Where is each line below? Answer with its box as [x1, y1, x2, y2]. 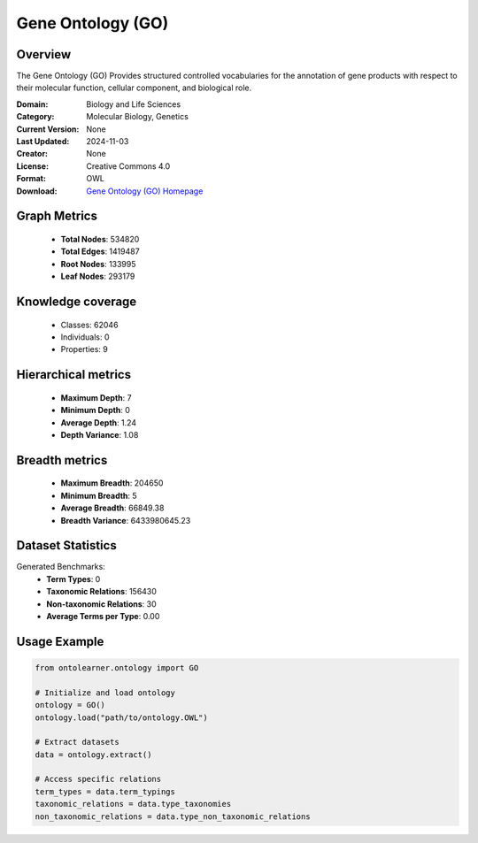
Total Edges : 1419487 [60, 246, 141, 257]
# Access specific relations [35, 774, 162, 785]
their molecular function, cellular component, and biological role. [16, 82, 252, 93]
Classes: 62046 [60, 319, 119, 330]
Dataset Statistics [16, 538, 117, 553]
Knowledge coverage [16, 294, 137, 309]
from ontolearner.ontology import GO [35, 663, 199, 672]
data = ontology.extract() [35, 749, 152, 760]
